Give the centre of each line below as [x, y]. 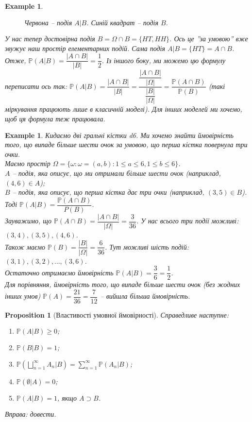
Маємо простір [28, 163]
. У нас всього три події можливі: [187, 221]
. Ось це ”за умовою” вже [209, 39]
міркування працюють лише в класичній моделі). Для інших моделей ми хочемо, [124, 109]
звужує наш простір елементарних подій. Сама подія [85, 48]
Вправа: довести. [31, 414]
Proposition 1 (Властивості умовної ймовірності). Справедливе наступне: [117, 314]
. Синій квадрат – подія [122, 22]
